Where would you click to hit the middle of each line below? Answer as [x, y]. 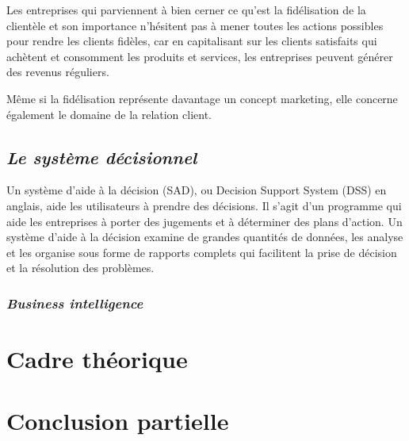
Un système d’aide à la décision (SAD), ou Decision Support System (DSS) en [197, 190]
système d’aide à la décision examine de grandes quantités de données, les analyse [205, 237]
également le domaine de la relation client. [109, 114]
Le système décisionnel [102, 157]
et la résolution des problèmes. [80, 268]
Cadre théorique [97, 358]
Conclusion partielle [118, 421]
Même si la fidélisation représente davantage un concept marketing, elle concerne [202, 98]
